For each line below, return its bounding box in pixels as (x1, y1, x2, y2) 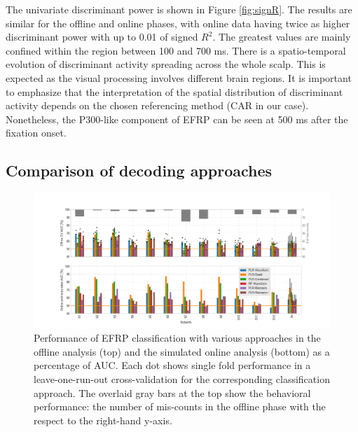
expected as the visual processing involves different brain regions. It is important (6, 70, 352, 85)
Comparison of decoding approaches (6, 160, 273, 181)
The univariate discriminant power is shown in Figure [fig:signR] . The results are (6, 2, 352, 16)
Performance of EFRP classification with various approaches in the (34, 330, 321, 345)
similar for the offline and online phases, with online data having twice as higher (6, 15, 350, 30)
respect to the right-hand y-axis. (34, 412, 172, 427)
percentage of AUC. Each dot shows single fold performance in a (34, 358, 311, 372)
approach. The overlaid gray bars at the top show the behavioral (34, 385, 311, 400)
